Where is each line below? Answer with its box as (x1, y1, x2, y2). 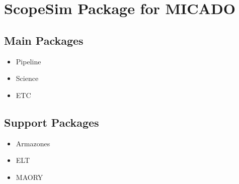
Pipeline (16, 56, 41, 66)
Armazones (16, 138, 50, 148)
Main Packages (4, 32, 84, 48)
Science (16, 73, 39, 83)
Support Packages (4, 114, 99, 130)
